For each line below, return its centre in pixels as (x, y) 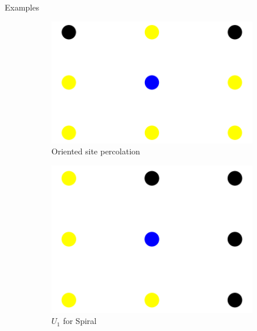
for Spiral (80, 321)
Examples (22, 7)
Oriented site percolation (96, 151)
